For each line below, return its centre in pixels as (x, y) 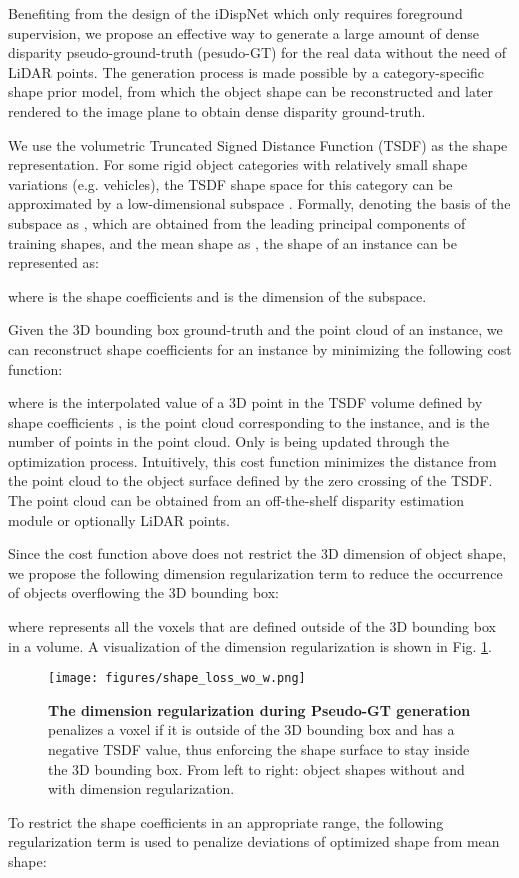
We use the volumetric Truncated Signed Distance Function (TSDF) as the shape (258, 144)
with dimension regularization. (141, 788)
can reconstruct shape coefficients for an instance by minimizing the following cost (260, 348)
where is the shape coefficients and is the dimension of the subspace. (217, 295)
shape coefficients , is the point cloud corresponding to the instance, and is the (249, 421)
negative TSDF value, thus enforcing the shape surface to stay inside (259, 749)
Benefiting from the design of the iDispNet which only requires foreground (235, 13)
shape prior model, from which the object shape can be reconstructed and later (251, 91)
